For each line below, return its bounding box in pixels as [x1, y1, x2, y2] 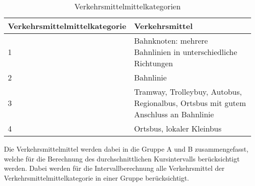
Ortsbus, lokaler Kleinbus [134, 123, 222, 134]
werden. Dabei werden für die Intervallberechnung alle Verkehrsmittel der [4, 163, 225, 173]
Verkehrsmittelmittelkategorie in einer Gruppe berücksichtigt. [4, 172, 189, 183]
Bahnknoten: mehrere [134, 35, 208, 46]
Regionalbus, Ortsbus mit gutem [134, 97, 246, 108]
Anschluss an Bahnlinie [134, 108, 214, 120]
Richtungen [134, 57, 173, 69]
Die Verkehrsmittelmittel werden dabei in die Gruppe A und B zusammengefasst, [4, 144, 249, 154]
